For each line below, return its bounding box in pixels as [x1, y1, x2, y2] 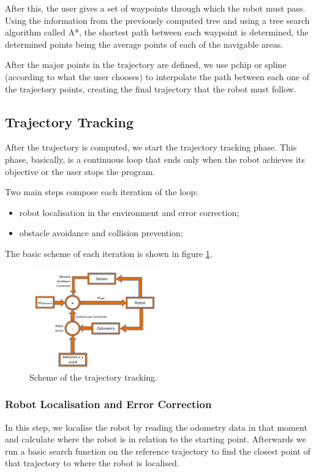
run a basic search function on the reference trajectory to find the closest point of [5, 444, 310, 457]
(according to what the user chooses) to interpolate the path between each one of [5, 70, 309, 83]
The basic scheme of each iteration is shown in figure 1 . [5, 247, 213, 259]
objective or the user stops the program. [5, 165, 156, 177]
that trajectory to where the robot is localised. [5, 456, 179, 469]
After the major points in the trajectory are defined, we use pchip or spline [5, 58, 287, 71]
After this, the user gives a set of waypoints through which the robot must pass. [5, 2, 306, 14]
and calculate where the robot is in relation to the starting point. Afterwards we [5, 433, 306, 445]
